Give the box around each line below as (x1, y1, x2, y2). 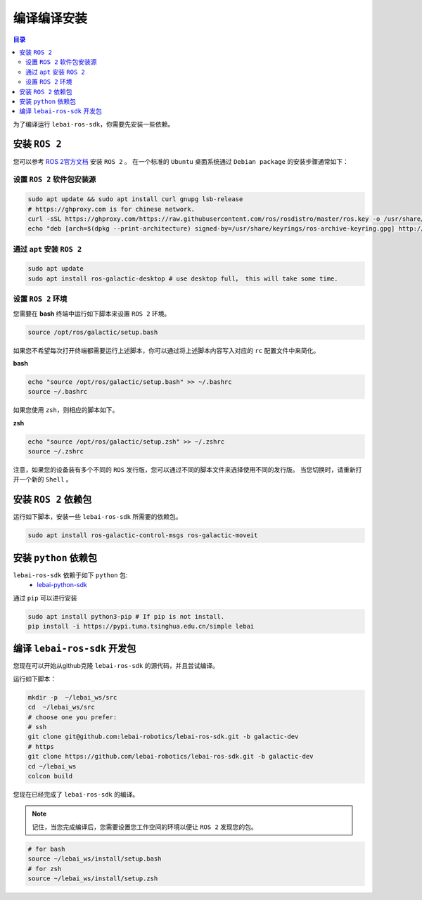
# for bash (27, 844, 65, 853)
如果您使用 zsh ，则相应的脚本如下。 (13, 406, 119, 414)
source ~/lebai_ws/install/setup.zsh (27, 874, 158, 882)
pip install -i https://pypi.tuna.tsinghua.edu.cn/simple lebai (27, 622, 255, 630)
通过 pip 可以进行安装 (13, 593, 77, 602)
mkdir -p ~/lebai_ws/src (27, 693, 117, 701)
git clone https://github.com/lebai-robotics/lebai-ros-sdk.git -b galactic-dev (27, 752, 314, 761)
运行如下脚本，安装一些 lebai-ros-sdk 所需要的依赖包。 (13, 513, 182, 521)
